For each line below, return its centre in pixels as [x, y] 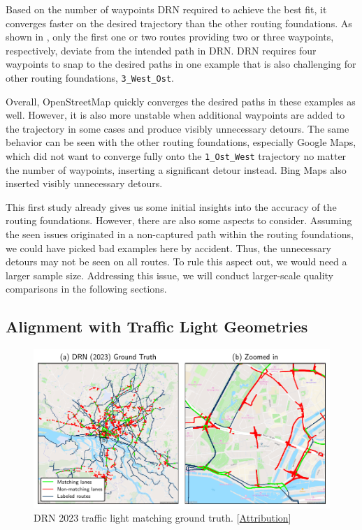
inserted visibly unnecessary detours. [84, 183]
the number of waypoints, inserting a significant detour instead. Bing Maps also [176, 169]
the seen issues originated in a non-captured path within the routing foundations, [180, 234]
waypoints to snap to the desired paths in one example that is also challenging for [181, 64]
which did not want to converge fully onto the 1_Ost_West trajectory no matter [176, 156]
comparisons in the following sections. [86, 289]
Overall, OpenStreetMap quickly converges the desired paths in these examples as [181, 101]
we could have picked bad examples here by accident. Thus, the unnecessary [168, 248]
